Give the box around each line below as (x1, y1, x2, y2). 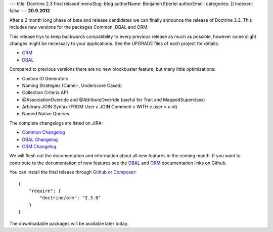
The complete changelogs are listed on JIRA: (9, 120, 103, 126)
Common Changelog (22, 129, 65, 135)
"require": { (28, 188, 61, 194)
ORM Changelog (22, 144, 57, 150)
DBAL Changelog (22, 136, 58, 143)
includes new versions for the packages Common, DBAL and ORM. (9, 24, 149, 30)
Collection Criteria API (22, 89, 68, 96)
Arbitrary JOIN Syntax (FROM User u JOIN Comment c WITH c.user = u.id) (22, 104, 177, 110)
